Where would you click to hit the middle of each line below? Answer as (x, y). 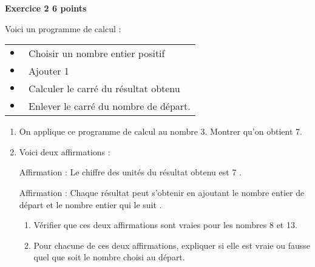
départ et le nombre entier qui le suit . (90, 204)
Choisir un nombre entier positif (97, 53)
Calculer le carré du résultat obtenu (104, 89)
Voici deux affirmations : (65, 151)
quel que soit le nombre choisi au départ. (109, 257)
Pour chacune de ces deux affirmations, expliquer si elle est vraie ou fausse (172, 245)
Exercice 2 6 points (46, 8)
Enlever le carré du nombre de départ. (110, 106)
